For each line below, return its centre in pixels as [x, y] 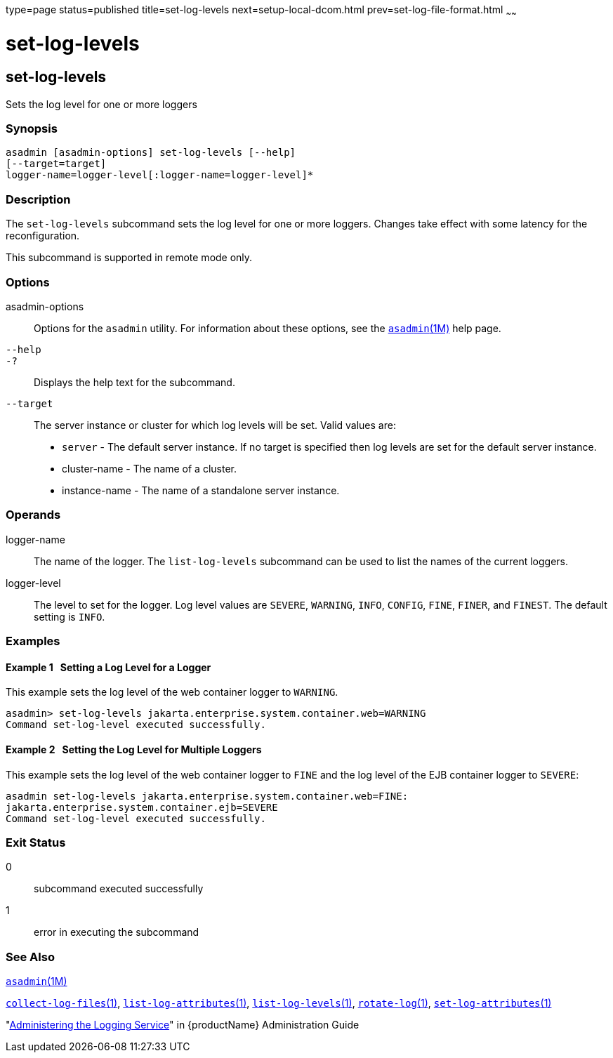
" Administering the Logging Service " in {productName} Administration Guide [183, 1025]
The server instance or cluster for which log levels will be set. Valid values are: [215, 425]
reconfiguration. [43, 236]
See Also [30, 957]
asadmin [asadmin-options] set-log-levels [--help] [151, 153]
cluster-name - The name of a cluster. [150, 468]
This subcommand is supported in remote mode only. [129, 258]
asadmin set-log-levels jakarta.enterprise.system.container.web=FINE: [207, 796]
